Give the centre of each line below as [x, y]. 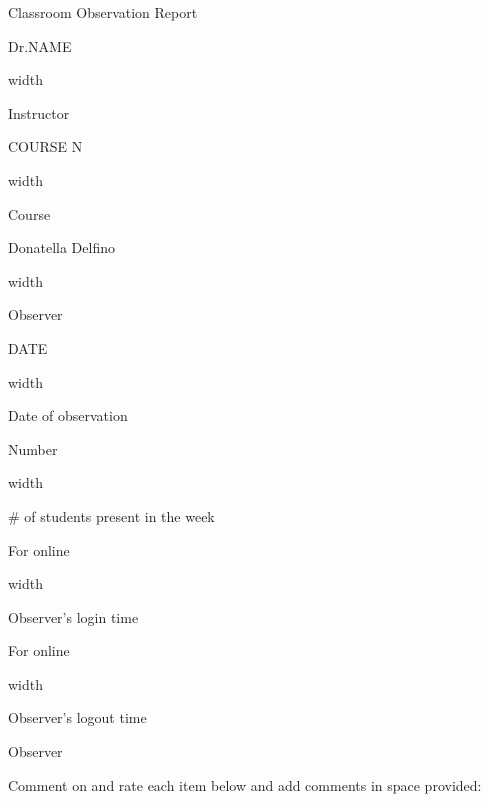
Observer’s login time [73, 616]
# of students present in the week [111, 515]
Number [33, 448]
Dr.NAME [40, 45]
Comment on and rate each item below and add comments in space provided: [245, 784]
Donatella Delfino [61, 247]
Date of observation [68, 415]
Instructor [39, 112]
